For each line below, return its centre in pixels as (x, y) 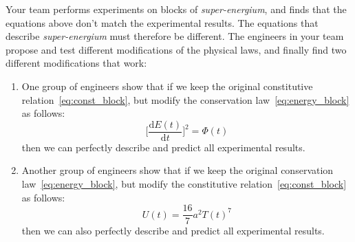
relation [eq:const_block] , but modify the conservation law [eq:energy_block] (185, 99)
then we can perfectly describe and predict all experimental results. (163, 147)
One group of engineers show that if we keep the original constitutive (167, 86)
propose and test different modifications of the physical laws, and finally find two (176, 49)
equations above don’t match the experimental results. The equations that (162, 22)
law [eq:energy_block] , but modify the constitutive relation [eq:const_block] (184, 184)
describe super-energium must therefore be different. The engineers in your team (175, 36)
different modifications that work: (76, 63)
